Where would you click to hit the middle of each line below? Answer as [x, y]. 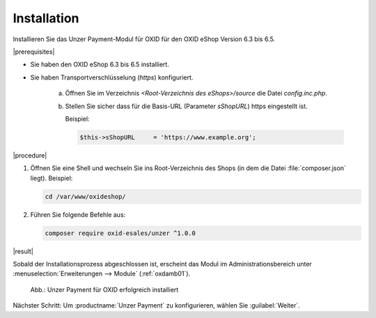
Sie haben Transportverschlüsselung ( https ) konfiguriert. [112, 77]
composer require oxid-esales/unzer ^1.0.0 [120, 233]
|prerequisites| [34, 52]
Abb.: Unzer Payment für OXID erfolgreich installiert [104, 289]
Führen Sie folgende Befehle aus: [78, 214]
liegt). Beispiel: [52, 178]
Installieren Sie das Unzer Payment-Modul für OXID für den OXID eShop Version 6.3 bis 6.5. [144, 39]
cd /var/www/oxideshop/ [86, 196]
